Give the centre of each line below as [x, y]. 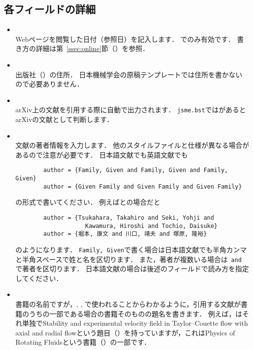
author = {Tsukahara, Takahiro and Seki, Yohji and [129, 218]
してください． [39, 278]
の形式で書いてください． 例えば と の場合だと [88, 202]
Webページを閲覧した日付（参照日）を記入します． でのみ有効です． [125, 39]
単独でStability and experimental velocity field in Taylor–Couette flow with [135, 323]
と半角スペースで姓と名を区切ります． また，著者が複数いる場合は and [128, 259]
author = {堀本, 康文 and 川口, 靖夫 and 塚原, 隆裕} [125, 234]
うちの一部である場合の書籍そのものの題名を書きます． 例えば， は [136, 313]
